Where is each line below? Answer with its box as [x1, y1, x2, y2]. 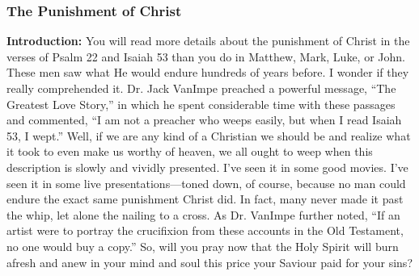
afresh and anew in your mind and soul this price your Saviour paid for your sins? [6, 253, 413, 270]
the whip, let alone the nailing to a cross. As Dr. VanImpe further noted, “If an [6, 206, 400, 223]
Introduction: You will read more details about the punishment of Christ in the [6, 32, 410, 49]
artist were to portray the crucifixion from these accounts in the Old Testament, [6, 222, 404, 239]
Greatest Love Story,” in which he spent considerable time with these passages [6, 95, 396, 112]
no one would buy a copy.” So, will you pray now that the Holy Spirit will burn [6, 237, 399, 254]
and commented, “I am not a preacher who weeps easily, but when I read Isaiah [6, 111, 402, 128]
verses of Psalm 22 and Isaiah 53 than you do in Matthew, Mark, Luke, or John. [6, 48, 405, 65]
